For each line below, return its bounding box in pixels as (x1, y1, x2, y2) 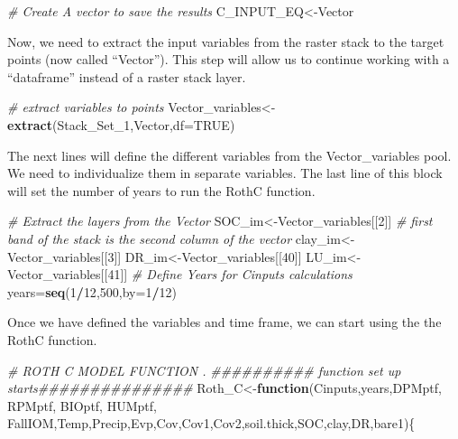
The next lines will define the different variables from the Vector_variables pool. (7, 145, 452, 164)
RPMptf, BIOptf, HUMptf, (7, 396, 157, 415)
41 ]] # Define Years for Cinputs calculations (107, 265, 353, 284)
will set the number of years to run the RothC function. (7, 181, 316, 200)
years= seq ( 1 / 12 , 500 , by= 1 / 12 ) (7, 282, 177, 301)
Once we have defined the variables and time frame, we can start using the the (7, 313, 442, 332)
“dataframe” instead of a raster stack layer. (7, 67, 246, 86)
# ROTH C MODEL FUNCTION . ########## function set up (7, 360, 401, 379)
